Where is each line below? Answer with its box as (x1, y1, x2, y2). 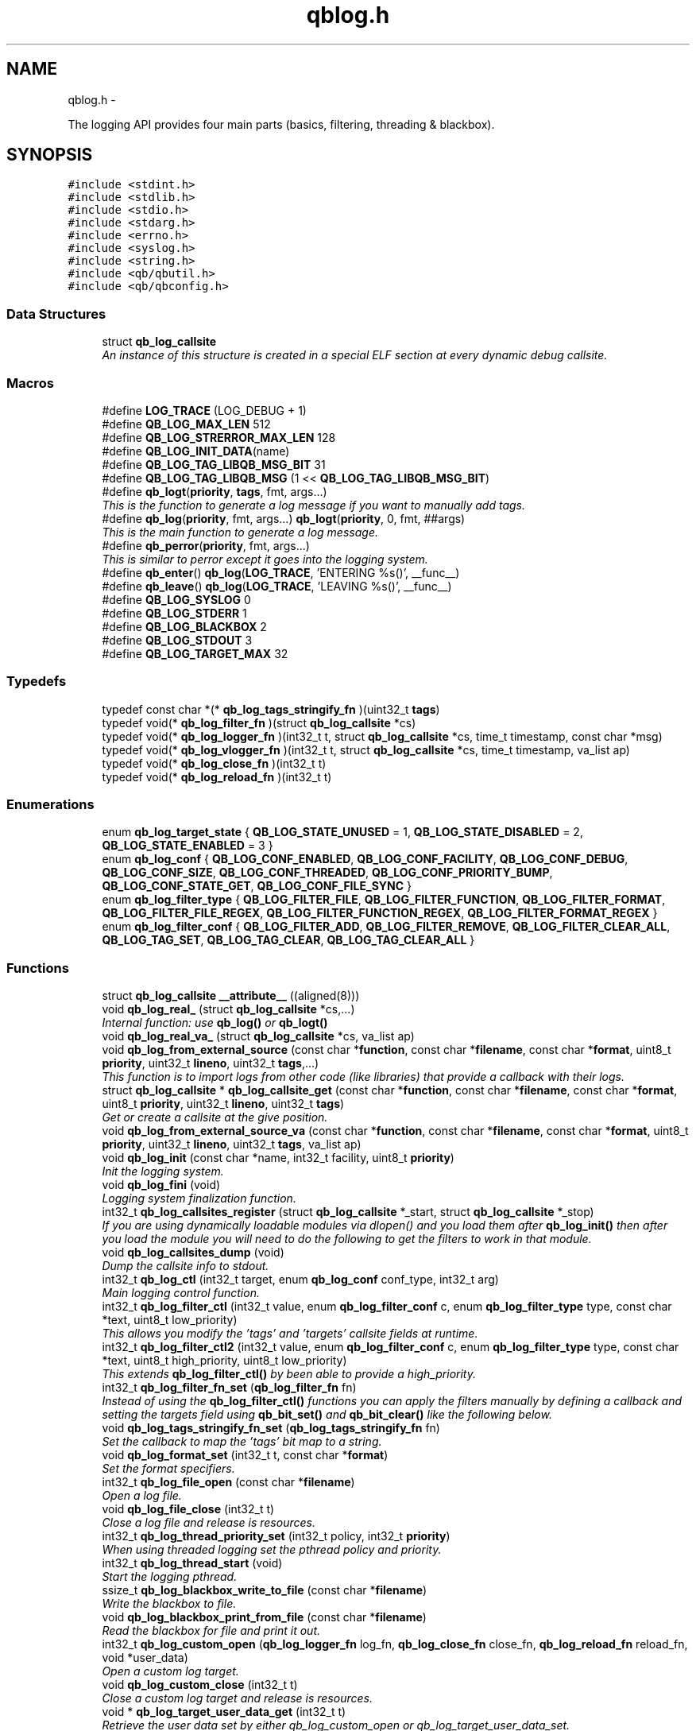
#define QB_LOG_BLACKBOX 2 (102, 619, 267, 633)
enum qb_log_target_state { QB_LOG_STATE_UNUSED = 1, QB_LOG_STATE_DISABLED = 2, (102, 825, 583, 839)
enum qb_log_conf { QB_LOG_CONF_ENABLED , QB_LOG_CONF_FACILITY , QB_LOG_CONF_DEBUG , (102, 852, 628, 866)
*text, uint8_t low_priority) (102, 1313, 238, 1327)
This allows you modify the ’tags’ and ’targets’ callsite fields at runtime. (102, 1326, 478, 1341)
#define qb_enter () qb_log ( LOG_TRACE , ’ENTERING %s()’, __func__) (102, 565, 460, 579)
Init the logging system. (102, 1164, 224, 1179)
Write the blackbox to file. (102, 1597, 237, 1611)
